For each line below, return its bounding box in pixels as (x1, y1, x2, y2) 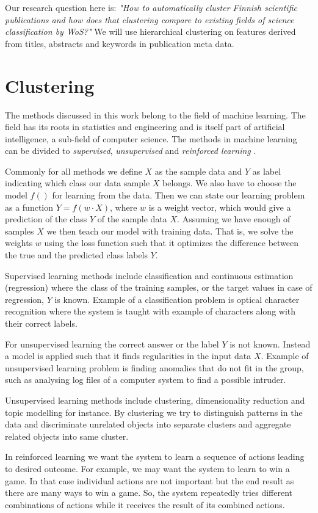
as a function (5, 200, 54, 213)
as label (252, 164, 281, 177)
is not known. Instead (229, 337, 311, 350)
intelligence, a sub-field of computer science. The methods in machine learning (5, 132, 297, 145)
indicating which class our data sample (5, 176, 150, 189)
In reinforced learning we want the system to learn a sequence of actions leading (5, 450, 305, 463)
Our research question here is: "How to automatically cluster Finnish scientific (5, 1, 297, 13)
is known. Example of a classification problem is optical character (54, 293, 300, 305)
